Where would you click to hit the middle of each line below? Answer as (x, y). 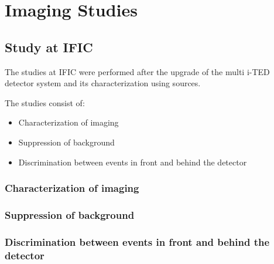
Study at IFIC (49, 47)
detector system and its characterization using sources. (103, 83)
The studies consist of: (45, 102)
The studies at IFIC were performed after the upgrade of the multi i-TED (137, 71)
